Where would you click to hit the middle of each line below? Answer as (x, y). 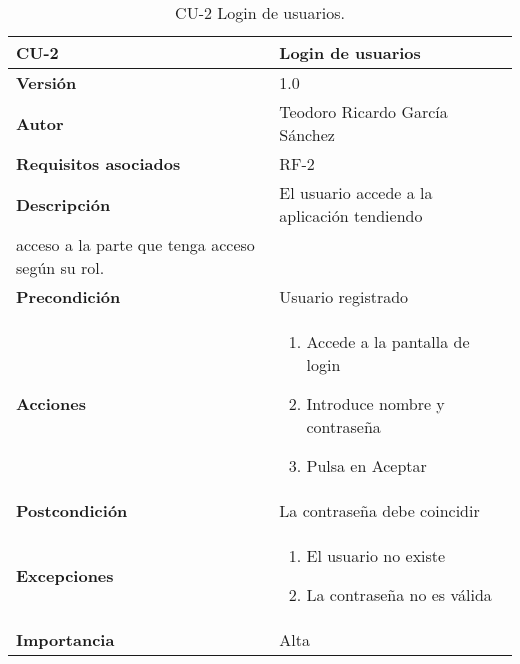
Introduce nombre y (375, 403)
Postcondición (72, 510)
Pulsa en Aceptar (366, 465)
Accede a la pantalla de (388, 341)
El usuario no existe (376, 555)
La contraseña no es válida (399, 594)
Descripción (63, 204)
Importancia (65, 639)
